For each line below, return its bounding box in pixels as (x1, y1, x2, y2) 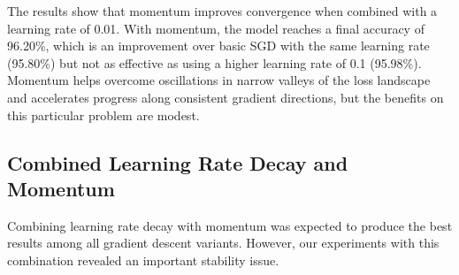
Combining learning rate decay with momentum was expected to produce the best (7, 216, 453, 234)
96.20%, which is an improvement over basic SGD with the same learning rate (7, 36, 430, 55)
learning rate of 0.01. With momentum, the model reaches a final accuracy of (7, 19, 425, 37)
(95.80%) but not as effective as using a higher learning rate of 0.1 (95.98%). (7, 53, 422, 72)
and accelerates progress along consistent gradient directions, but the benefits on (7, 88, 444, 106)
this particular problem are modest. (7, 105, 200, 124)
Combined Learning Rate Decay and (7, 149, 348, 176)
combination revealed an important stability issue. (7, 250, 279, 269)
